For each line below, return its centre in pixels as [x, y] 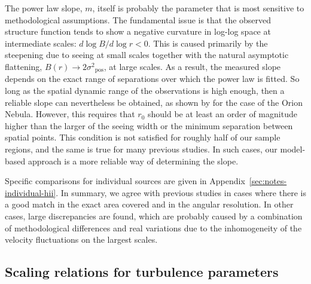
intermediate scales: [41, 43]
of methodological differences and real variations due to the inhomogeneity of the [153, 227]
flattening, [24, 66]
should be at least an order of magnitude [222, 114]
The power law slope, [44, 8]
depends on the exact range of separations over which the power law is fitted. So [152, 79]
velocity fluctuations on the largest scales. [81, 239]
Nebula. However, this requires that [70, 114]
